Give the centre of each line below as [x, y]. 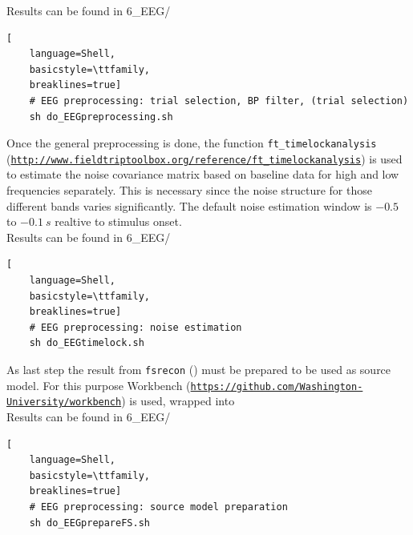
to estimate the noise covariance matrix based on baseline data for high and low [203, 174]
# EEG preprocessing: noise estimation [136, 327]
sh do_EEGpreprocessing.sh [101, 117]
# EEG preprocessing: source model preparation [158, 507]
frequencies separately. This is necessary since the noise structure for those [189, 190]
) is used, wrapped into [178, 401]
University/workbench [64, 402]
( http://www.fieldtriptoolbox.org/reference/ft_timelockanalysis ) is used [204, 158]
